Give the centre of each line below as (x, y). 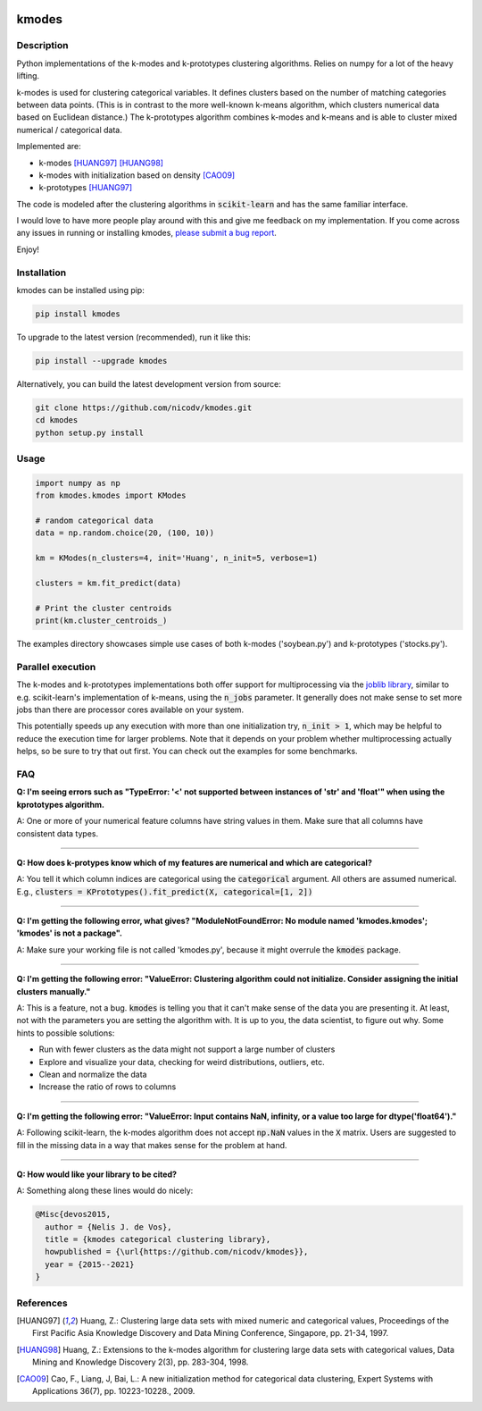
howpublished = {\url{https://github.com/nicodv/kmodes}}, (177, 1252)
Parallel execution (56, 667)
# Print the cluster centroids (104, 608)
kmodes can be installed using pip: (80, 290)
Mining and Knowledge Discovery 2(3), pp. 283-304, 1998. (141, 1362)
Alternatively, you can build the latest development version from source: (149, 383)
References (42, 1303)
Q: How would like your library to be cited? (97, 1174)
